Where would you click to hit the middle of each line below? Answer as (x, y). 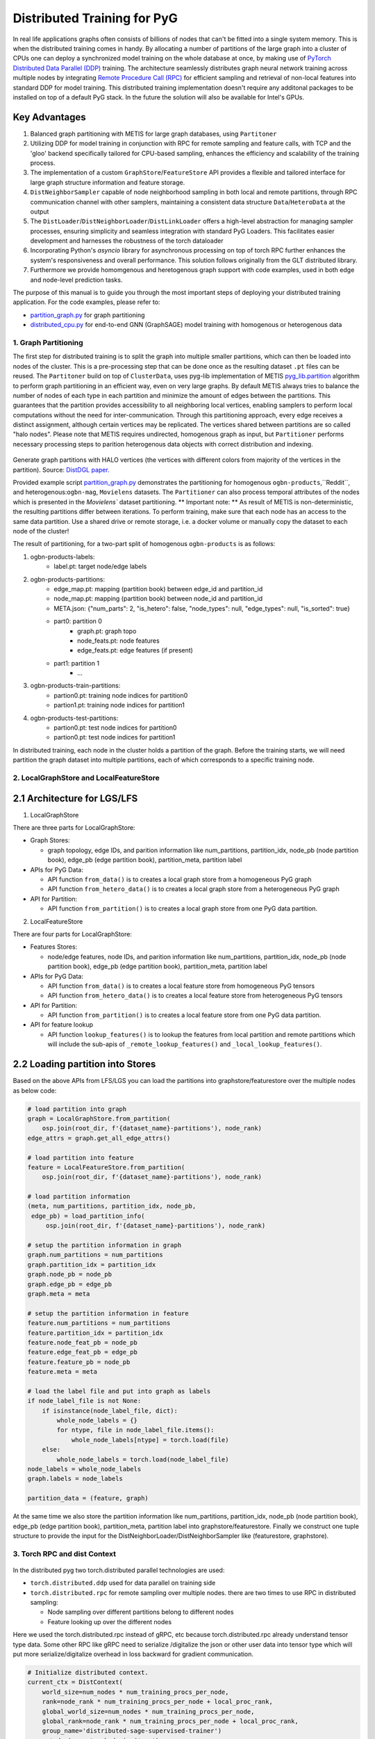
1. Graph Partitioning (48, 342)
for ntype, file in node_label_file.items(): (135, 1430)
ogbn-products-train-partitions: (75, 686)
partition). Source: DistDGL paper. (61, 470)
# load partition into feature (81, 1157)
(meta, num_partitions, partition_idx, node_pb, (112, 1206)
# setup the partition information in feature (108, 1313)
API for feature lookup (62, 1025)
